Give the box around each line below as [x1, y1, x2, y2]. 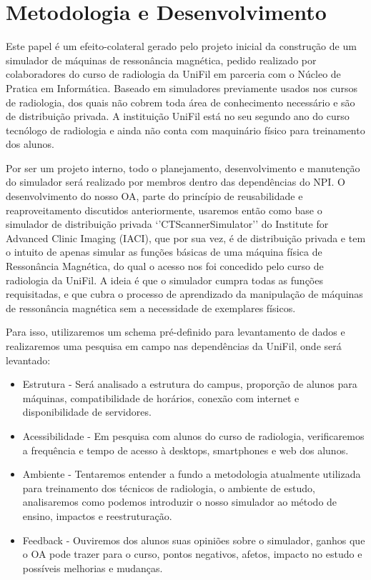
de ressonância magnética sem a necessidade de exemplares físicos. [6, 300, 296, 315]
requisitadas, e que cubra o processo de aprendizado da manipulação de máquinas [6, 286, 363, 301]
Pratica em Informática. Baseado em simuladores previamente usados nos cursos [6, 80, 357, 95]
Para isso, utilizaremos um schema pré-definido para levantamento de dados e [6, 324, 345, 339]
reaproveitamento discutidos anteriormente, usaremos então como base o [6, 202, 322, 217]
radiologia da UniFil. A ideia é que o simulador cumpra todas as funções [6, 272, 323, 287]
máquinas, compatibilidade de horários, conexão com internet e [22, 390, 300, 405]
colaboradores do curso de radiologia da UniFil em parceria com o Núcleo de [6, 66, 341, 81]
